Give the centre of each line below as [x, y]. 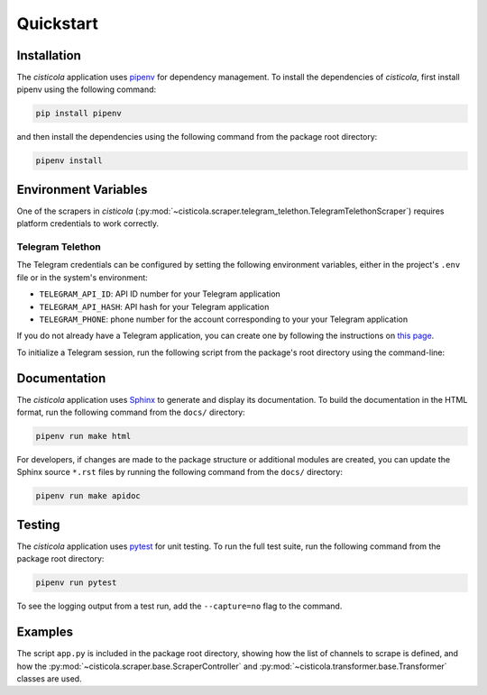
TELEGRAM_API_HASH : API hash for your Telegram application [154, 306]
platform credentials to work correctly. [88, 224]
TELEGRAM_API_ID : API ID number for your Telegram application [160, 294]
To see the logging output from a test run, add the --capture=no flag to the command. [179, 606]
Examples [45, 632]
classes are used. [49, 678]
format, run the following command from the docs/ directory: [131, 412]
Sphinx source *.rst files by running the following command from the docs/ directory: [179, 472]
